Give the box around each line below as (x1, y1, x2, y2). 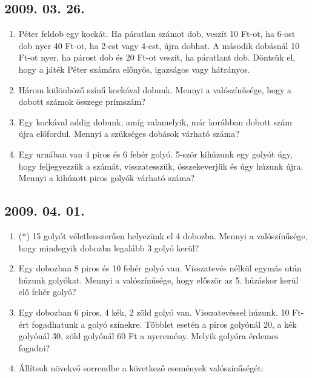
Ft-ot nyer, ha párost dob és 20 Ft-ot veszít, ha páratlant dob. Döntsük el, (18, 51, 296, 64)
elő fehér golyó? (18, 285, 76, 298)
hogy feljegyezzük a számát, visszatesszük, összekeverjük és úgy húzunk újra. (18, 159, 304, 172)
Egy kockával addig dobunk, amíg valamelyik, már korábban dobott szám (18, 115, 292, 128)
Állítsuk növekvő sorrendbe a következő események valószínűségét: (18, 362, 264, 374)
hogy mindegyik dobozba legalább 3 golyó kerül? (18, 241, 199, 254)
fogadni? (18, 341, 50, 354)
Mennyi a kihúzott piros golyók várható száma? (18, 171, 195, 184)
